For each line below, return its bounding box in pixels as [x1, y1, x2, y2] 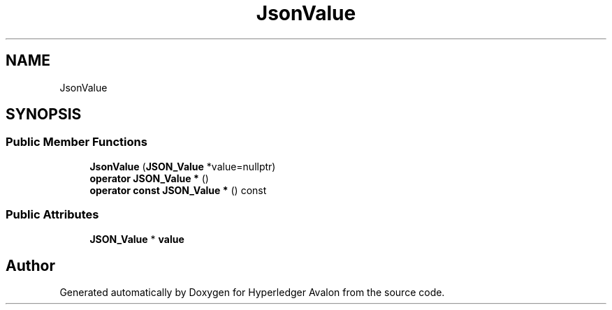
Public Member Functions [6, 135, 147, 149]
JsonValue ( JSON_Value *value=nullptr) [89, 160, 276, 172]
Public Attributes [6, 207, 99, 222]
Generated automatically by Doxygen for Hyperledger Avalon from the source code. [59, 286, 445, 299]
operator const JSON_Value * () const [89, 184, 267, 196]
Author [6, 256, 55, 274]
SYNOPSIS [6, 105, 82, 124]
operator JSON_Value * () [89, 172, 209, 184]
